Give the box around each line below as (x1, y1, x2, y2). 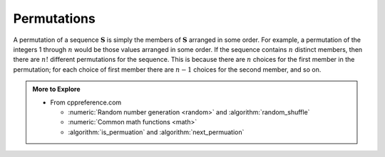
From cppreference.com (50, 98, 122, 107)
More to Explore (32, 85, 81, 94)
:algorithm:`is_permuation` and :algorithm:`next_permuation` (68, 128, 245, 136)
